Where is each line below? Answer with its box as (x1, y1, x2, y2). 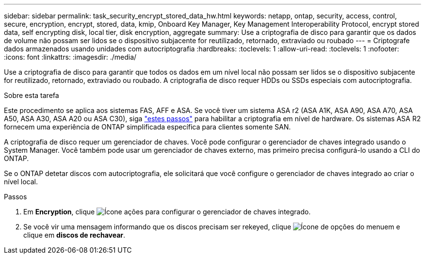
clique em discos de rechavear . (23, 231, 126, 239)
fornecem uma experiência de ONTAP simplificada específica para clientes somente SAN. (4, 123, 291, 131)
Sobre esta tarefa (4, 91, 59, 99)
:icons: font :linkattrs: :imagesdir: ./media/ (4, 53, 137, 61)
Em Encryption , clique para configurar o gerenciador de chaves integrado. (23, 208, 311, 216)
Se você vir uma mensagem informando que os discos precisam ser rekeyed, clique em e (23, 223, 400, 231)
